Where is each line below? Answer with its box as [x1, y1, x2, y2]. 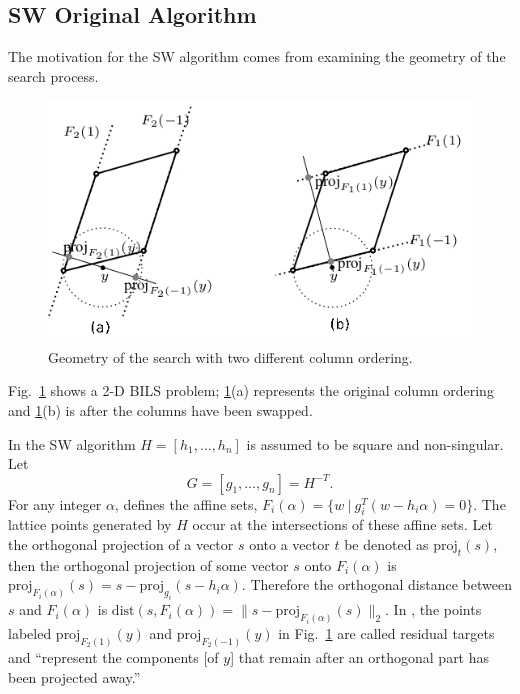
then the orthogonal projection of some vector [8, 554, 289, 575]
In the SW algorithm [8, 433, 136, 454]
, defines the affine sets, [114, 493, 258, 514]
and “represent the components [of [8, 646, 219, 667]
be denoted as [344, 534, 429, 555]
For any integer [8, 493, 102, 514]
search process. [8, 65, 99, 86]
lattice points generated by [8, 514, 172, 535]
